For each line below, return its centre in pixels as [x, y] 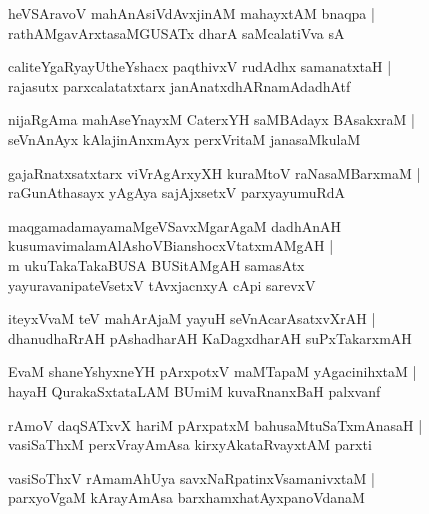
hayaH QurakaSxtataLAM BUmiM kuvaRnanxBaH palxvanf [194, 390]
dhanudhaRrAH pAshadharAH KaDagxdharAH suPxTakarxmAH [210, 337]
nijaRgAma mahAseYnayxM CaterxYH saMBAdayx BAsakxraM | [211, 119]
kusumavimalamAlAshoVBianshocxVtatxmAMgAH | [171, 245]
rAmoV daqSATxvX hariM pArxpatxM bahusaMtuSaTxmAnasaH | [215, 424]
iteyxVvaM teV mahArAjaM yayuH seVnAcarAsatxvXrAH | [192, 318]
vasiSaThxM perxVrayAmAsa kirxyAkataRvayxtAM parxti [190, 444]
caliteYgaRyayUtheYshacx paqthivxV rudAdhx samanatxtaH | [200, 66]
